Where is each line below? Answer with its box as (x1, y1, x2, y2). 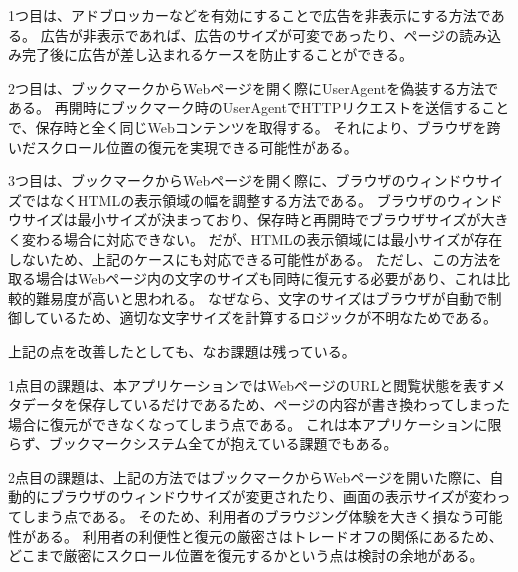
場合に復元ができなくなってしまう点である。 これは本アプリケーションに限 (8, 413, 502, 434)
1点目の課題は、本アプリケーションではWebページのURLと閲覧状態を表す (8, 374, 492, 395)
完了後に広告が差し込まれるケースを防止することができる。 (21, 44, 414, 65)
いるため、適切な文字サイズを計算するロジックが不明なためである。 (49, 307, 498, 328)
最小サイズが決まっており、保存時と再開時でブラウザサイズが (77, 209, 481, 230)
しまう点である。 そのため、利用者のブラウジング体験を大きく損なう (21, 506, 475, 527)
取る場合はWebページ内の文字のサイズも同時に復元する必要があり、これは (8, 268, 496, 289)
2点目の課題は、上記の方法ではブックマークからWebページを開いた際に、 (8, 466, 490, 487)
